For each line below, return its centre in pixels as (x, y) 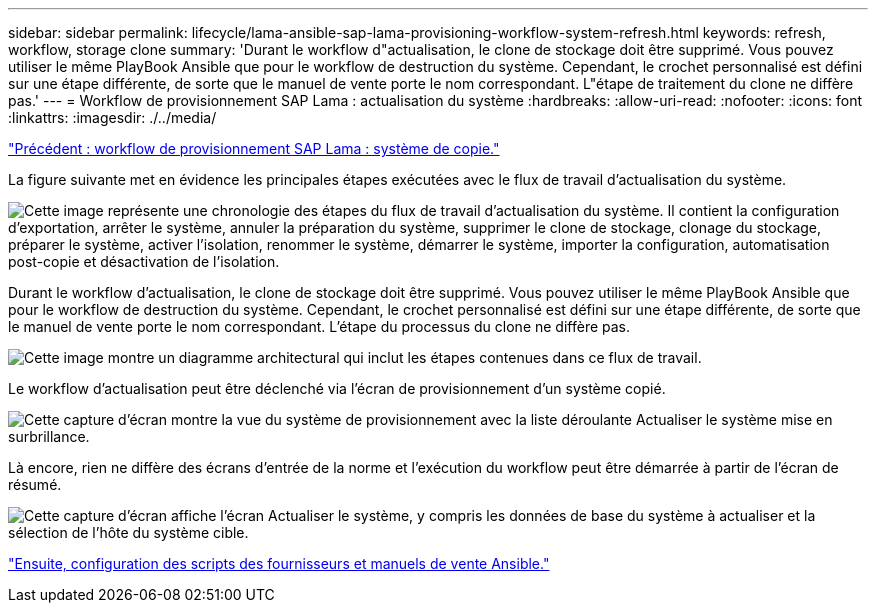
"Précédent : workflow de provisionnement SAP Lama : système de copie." (254, 148)
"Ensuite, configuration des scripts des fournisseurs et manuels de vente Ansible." (279, 563)
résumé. (35, 484)
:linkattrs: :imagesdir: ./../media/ (112, 117)
